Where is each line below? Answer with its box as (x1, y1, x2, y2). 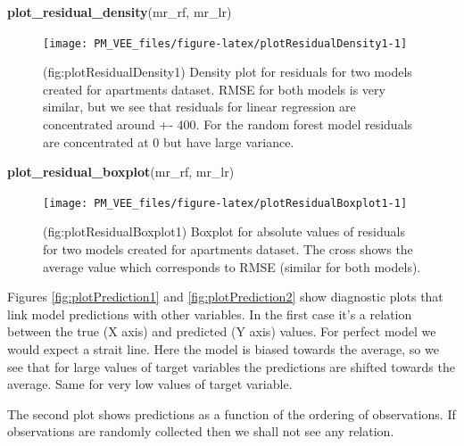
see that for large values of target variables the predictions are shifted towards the (7, 357, 455, 376)
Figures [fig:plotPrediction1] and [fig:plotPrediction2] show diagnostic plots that (7, 287, 443, 306)
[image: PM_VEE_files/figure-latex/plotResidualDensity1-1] (43, 37, 408, 50)
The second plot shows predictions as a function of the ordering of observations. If (7, 404, 456, 423)
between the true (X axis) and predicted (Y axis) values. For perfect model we (7, 322, 436, 341)
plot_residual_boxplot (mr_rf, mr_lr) (7, 162, 235, 181)
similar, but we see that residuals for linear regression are (43, 97, 356, 116)
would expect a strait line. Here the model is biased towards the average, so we (7, 340, 439, 359)
